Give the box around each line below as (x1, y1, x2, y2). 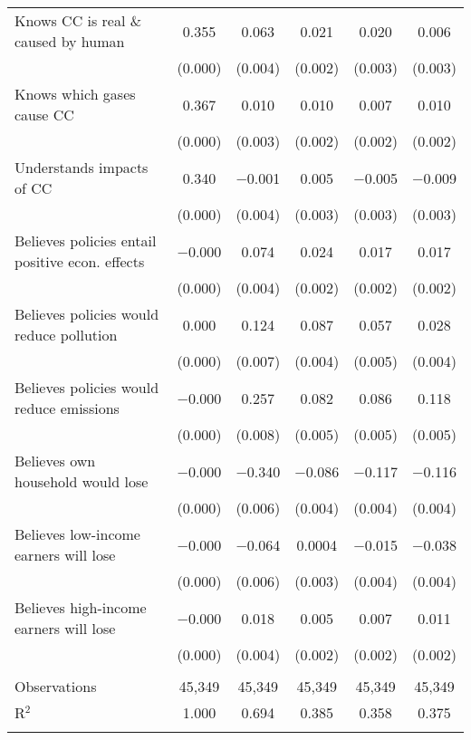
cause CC (14, 104, 74, 125)
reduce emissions (14, 398, 120, 418)
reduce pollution (14, 324, 118, 345)
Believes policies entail (14, 230, 157, 251)
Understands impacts (14, 157, 149, 178)
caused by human (14, 31, 125, 52)
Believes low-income (14, 524, 140, 544)
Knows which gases (14, 83, 136, 104)
